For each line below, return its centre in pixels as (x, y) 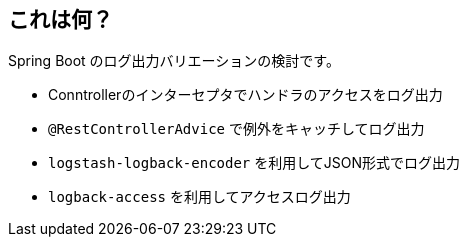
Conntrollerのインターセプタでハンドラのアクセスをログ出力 (245, 95)
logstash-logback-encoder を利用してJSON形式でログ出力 (254, 163)
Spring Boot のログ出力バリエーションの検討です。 (174, 61)
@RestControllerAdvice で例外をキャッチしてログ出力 (236, 129)
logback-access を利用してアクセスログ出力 (199, 197)
